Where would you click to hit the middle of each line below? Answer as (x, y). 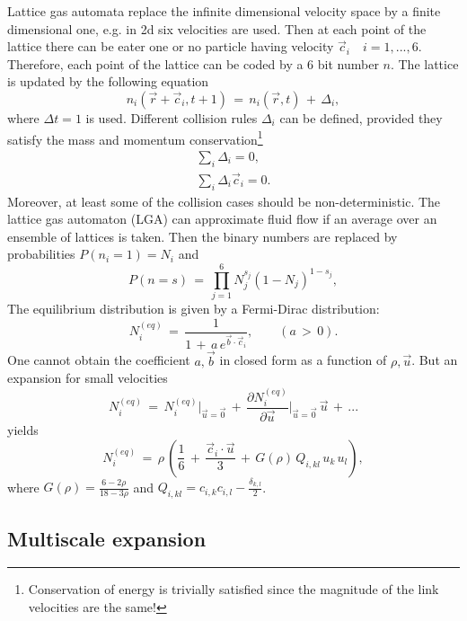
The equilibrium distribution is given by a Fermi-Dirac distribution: (194, 309)
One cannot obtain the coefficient (99, 360)
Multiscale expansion (107, 538)
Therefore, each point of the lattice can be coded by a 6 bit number (193, 63)
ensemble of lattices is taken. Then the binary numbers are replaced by (203, 236)
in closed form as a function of (303, 360)
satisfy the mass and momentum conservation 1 (135, 138)
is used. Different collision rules (172, 117)
